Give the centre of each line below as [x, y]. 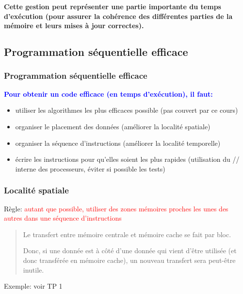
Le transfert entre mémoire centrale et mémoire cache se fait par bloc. [127, 234]
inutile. [33, 269]
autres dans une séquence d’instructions [63, 218]
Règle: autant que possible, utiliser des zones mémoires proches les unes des [116, 208]
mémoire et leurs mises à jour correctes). [74, 26]
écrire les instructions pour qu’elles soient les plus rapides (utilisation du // [127, 159]
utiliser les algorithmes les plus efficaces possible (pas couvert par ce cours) [127, 110]
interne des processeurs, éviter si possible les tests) [90, 168]
